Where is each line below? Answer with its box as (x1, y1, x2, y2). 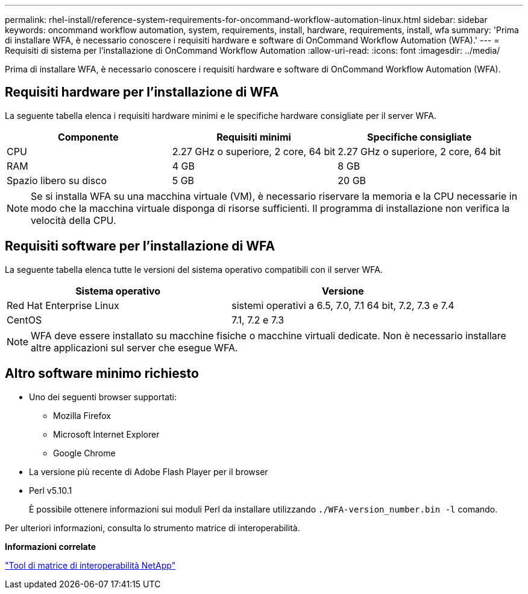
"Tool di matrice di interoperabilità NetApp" (5, 560, 176, 570)
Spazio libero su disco (7, 174, 107, 187)
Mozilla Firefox (53, 410, 111, 421)
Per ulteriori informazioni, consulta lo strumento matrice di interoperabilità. (5, 522, 300, 533)
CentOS (7, 313, 42, 326)
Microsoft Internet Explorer (53, 429, 160, 439)
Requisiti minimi (216, 130, 291, 143)
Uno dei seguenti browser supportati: (29, 391, 177, 402)
